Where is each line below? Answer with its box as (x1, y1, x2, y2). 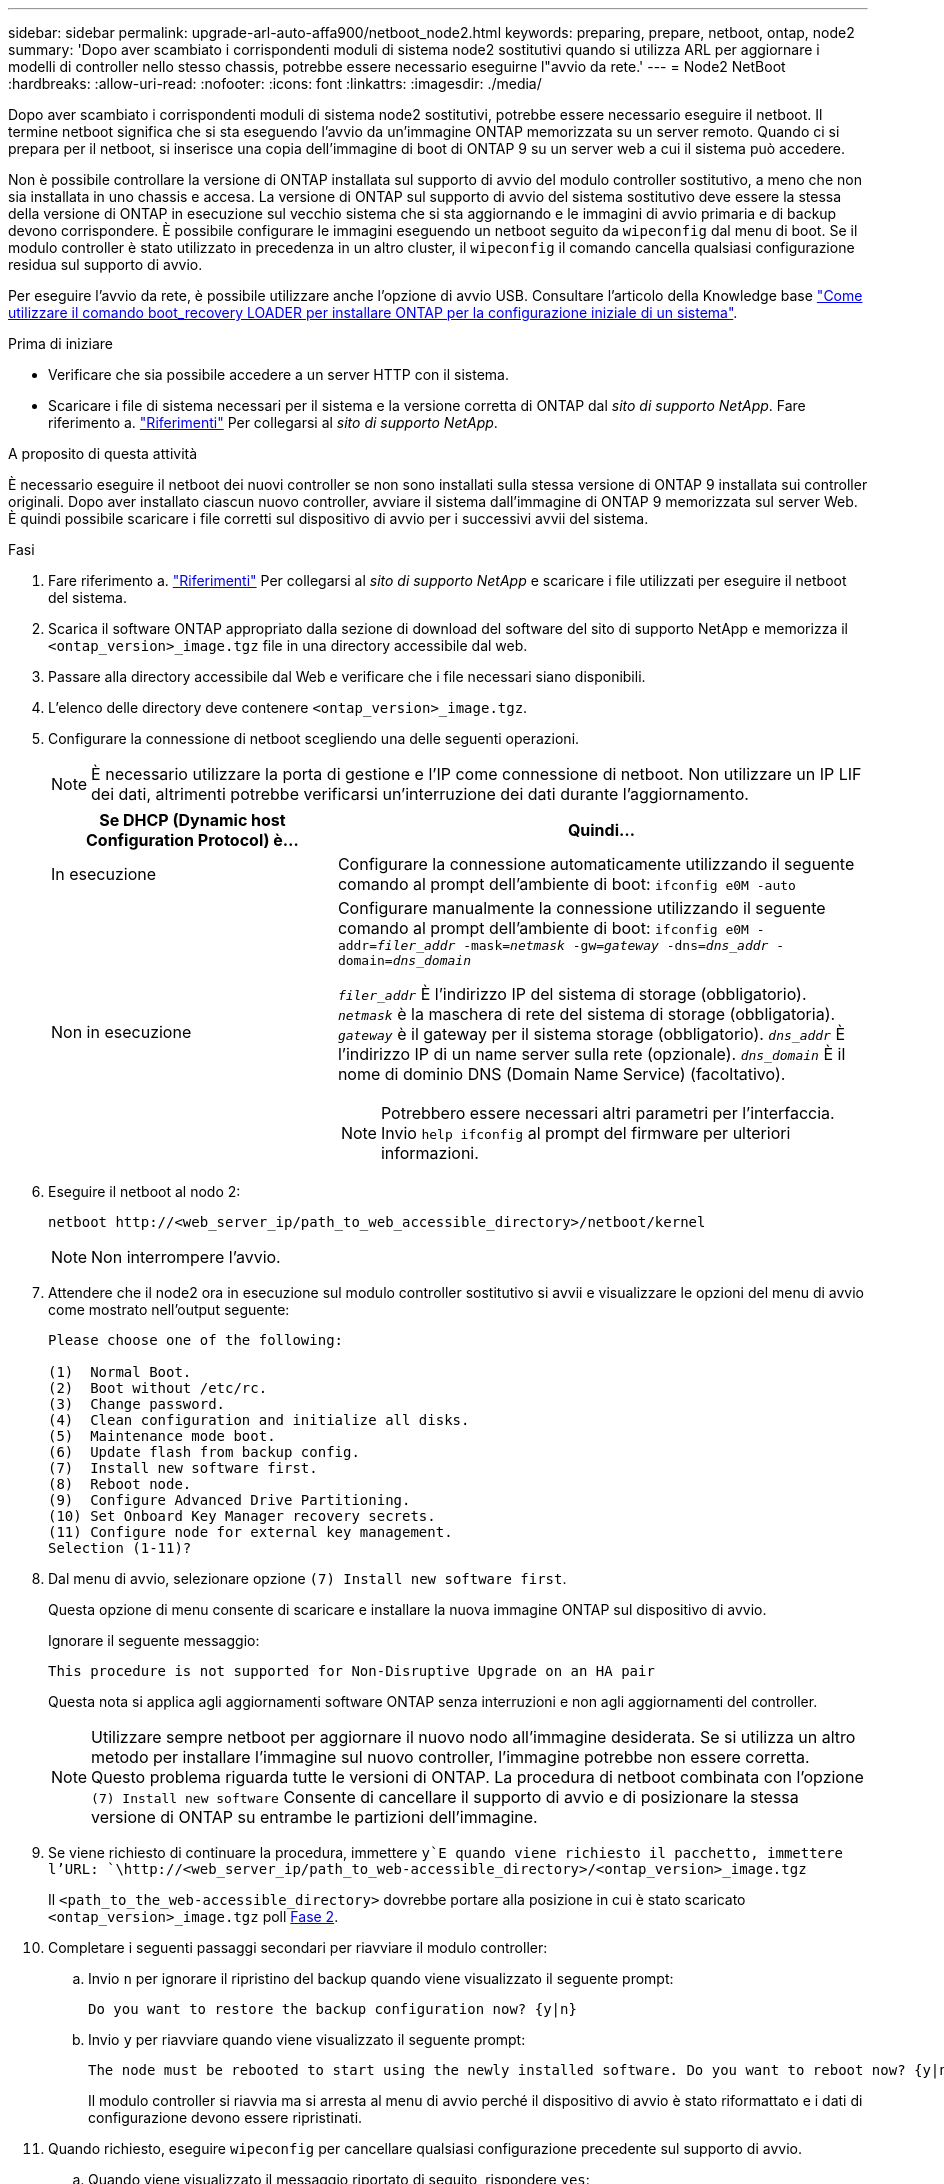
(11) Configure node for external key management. (48, 1524, 453, 1540)
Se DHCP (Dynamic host (99, 810, 286, 830)
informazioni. (380, 1143, 479, 1163)
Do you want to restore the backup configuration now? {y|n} (88, 2001, 577, 2017)
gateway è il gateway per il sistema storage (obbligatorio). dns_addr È (337, 1024, 846, 1044)
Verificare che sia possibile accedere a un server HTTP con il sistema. (48, 366, 509, 383)
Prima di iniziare (8, 335, 113, 352)
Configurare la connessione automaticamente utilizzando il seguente (337, 854, 855, 874)
